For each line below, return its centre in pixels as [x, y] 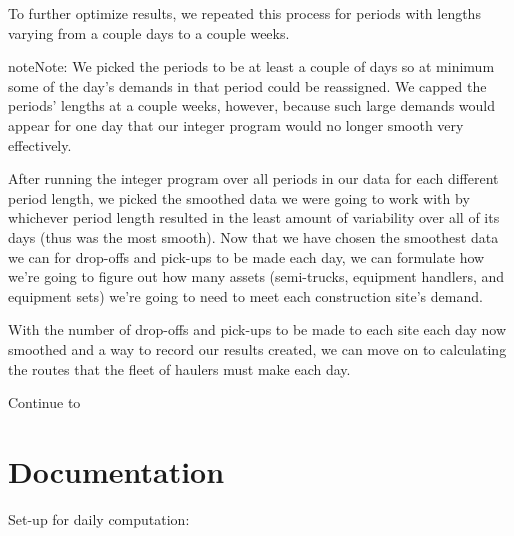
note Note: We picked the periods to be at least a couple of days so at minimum [251, 66]
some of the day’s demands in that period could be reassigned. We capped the [247, 85]
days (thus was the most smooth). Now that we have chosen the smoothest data [253, 236]
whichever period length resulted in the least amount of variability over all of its [254, 217]
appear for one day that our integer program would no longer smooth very [236, 124]
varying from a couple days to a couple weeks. [149, 32]
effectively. [40, 144]
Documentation [116, 470]
